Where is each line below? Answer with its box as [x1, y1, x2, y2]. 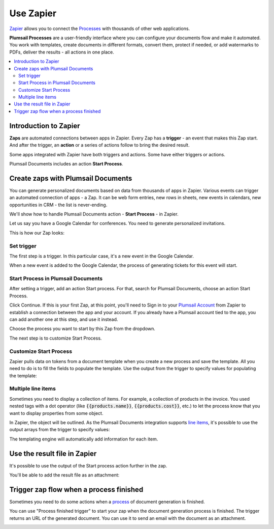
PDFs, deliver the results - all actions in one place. [9, 49, 114, 55]
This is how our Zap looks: [9, 230, 64, 236]
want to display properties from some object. [9, 410, 104, 416]
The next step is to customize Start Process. [9, 335, 102, 341]
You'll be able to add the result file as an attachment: [9, 472, 120, 478]
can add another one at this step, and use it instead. [9, 316, 118, 323]
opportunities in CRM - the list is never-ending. [9, 202, 108, 208]
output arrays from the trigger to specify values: [9, 427, 110, 433]
